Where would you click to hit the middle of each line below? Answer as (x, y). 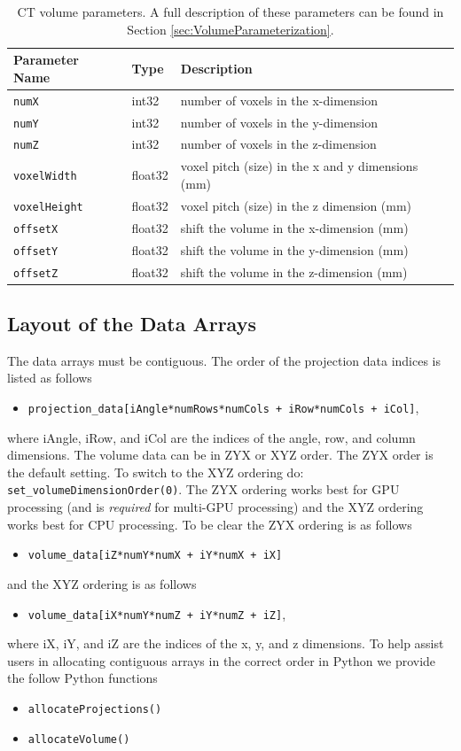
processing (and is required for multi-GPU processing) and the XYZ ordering (215, 507)
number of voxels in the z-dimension (278, 144)
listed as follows (50, 378)
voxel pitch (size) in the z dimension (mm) (296, 205)
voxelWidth (45, 177)
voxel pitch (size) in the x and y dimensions (299, 166)
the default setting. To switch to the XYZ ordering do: (156, 472)
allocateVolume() (79, 739)
